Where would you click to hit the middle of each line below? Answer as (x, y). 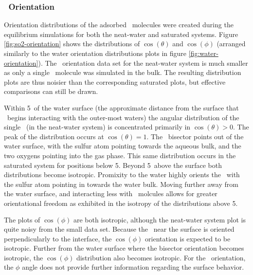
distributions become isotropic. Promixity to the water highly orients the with (122, 174)
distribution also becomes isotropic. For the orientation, (161, 257)
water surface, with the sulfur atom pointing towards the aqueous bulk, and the (123, 146)
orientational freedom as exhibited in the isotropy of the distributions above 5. (121, 203)
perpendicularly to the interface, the (58, 238)
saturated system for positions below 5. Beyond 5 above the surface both (113, 165)
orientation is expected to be (188, 238)
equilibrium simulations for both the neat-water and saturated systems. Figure (121, 34)
